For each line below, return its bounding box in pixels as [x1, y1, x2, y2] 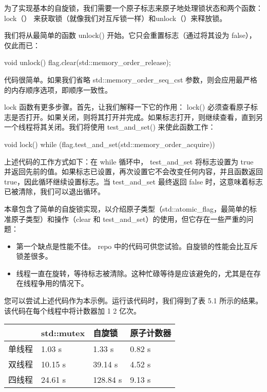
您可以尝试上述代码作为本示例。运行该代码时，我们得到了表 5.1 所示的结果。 [4, 295, 263, 306]
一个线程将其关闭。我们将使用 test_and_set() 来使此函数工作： [4, 121, 216, 132]
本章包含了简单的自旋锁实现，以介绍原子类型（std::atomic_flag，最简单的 [4, 203, 250, 214]
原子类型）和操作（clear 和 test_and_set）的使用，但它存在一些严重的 [11, 213, 246, 224]
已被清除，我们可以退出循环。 [4, 186, 105, 197]
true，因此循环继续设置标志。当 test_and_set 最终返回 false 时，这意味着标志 [4, 176, 263, 187]
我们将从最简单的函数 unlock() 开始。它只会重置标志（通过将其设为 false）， [4, 30, 256, 40]
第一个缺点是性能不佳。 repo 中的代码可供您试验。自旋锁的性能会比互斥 [16, 240, 258, 251]
